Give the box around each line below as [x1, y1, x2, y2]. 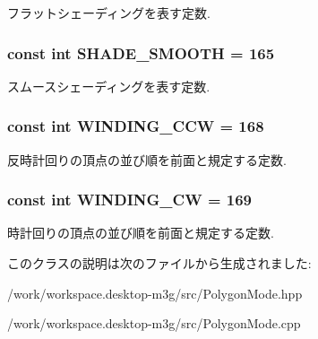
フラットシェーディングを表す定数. [7, 4, 211, 22]
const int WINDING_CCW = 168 [7, 115, 264, 137]
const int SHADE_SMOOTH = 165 [7, 41, 275, 64]
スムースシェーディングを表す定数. [7, 76, 211, 95]
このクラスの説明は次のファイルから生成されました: [7, 254, 312, 273]
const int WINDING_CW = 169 [7, 188, 252, 211]
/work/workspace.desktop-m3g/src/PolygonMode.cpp [7, 314, 301, 333]
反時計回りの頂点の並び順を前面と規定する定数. [7, 150, 287, 169]
